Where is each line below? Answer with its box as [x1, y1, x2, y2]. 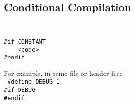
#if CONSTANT [4, 38, 46, 45]
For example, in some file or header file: [4, 68, 122, 78]
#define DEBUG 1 [7, 78, 60, 86]
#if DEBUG [4, 87, 36, 94]
